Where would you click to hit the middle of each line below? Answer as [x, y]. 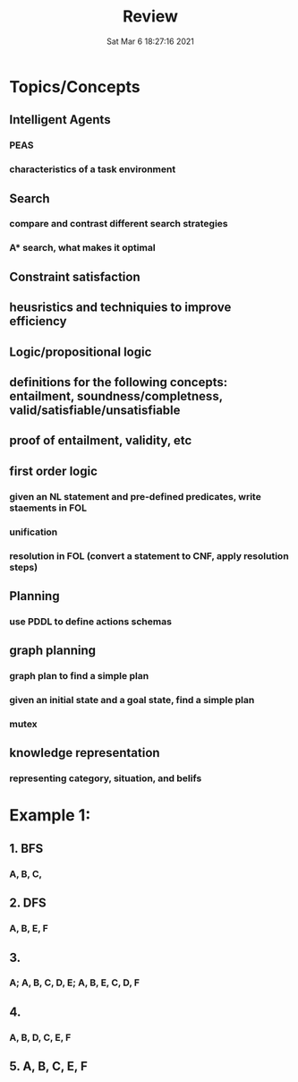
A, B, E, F [29, 929]
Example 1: [50, 816]
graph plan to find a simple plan [79, 676]
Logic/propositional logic [81, 352]
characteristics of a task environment [93, 169]
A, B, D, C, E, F [40, 1037]
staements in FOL [48, 508]
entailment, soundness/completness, [116, 396]
